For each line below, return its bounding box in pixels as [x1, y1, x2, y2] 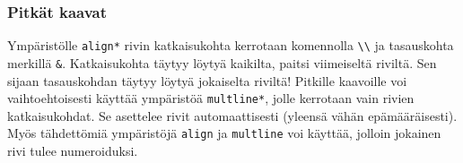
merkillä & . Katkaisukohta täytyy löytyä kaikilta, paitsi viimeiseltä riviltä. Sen [7, 53, 437, 72]
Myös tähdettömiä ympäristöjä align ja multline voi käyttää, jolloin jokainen [7, 124, 441, 142]
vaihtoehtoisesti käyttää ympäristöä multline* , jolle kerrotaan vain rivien [7, 89, 415, 107]
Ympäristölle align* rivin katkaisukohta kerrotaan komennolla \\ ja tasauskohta [7, 36, 454, 55]
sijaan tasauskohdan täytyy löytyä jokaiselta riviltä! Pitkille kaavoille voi [7, 71, 407, 90]
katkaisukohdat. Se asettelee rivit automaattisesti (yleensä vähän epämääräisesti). [7, 106, 458, 124]
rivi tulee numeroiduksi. [7, 142, 138, 160]
